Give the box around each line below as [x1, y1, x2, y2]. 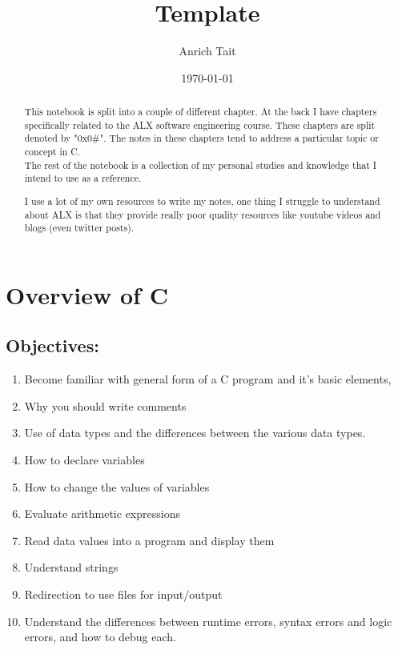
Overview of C [6, 278, 168, 311]
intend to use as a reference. [24, 171, 142, 185]
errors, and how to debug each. [24, 628, 176, 645]
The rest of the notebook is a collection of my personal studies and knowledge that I [24, 158, 377, 171]
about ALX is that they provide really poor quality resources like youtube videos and [24, 207, 381, 221]
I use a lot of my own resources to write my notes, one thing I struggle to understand [24, 194, 380, 207]
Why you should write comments [24, 397, 187, 414]
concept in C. [24, 145, 81, 158]
